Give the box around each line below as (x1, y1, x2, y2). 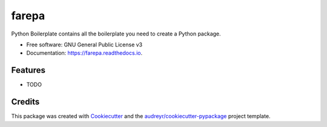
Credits (11, 97, 40, 107)
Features (11, 65, 45, 75)
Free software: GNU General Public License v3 (26, 41, 143, 48)
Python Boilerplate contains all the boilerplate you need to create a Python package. (11, 30, 221, 37)
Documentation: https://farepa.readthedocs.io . (26, 49, 142, 57)
